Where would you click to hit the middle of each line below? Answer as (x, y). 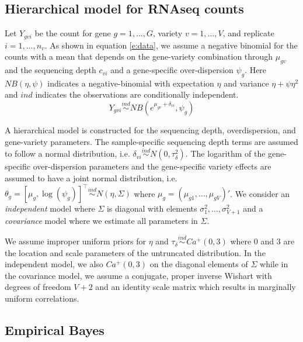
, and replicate (248, 33)
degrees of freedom (38, 287)
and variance (246, 83)
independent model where (50, 208)
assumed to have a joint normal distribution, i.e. (91, 178)
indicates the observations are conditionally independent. (137, 94)
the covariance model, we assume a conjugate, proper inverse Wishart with (138, 275)
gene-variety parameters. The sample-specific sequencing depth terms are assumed (151, 141)
